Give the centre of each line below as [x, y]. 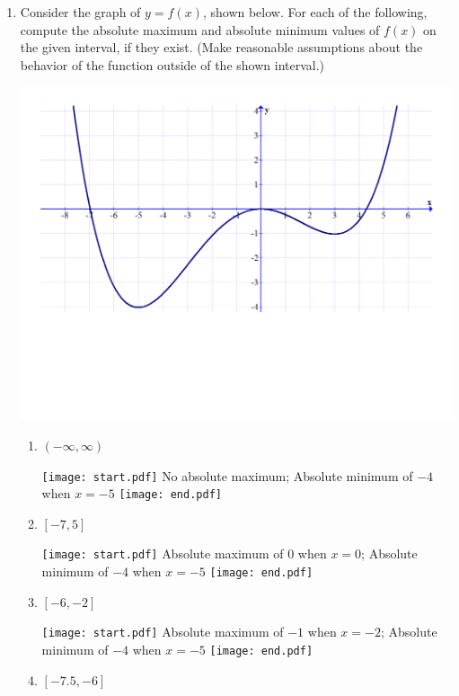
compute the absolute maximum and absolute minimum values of [200, 29]
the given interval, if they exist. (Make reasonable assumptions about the [221, 47]
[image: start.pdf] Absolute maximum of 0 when [184, 553]
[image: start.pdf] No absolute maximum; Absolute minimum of [227, 475]
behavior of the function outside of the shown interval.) [172, 64]
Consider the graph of [80, 12]
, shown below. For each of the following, [315, 12]
